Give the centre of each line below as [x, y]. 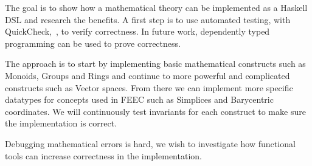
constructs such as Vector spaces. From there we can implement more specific [149, 87]
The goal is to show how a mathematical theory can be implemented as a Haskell [156, 7]
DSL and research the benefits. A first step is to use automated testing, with [148, 19]
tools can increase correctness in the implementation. [103, 155]
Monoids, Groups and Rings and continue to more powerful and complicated [147, 75]
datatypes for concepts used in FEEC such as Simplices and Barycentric [139, 99]
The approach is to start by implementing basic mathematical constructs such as [155, 64]
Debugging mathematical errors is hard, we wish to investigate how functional [150, 143]
